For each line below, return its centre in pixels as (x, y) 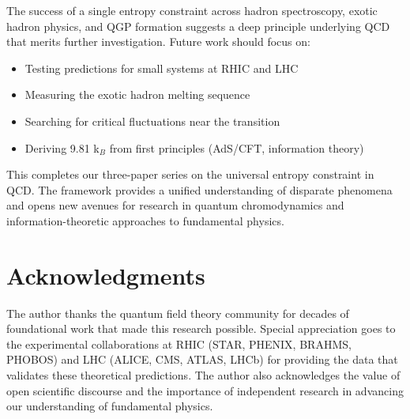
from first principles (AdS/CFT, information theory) (237, 147)
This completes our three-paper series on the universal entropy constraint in (190, 174)
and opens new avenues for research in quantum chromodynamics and (175, 205)
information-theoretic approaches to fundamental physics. (145, 220)
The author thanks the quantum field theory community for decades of (178, 313)
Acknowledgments (106, 275)
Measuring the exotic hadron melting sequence (137, 94)
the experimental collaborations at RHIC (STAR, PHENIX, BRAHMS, (179, 344)
